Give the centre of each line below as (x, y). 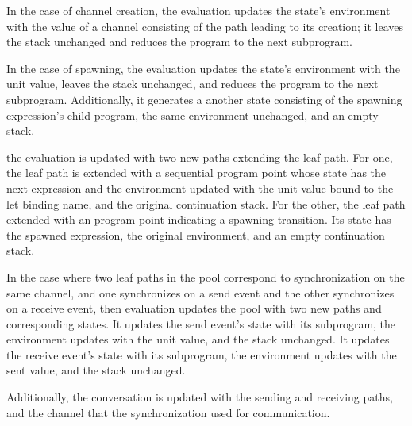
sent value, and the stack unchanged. (96, 370)
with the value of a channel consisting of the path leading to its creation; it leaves (205, 26)
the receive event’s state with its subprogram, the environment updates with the (202, 354)
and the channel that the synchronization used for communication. (168, 412)
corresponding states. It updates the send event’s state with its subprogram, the (201, 323)
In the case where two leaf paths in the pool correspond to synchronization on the (206, 276)
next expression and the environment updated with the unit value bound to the (200, 188)
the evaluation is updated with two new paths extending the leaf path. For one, (200, 157)
